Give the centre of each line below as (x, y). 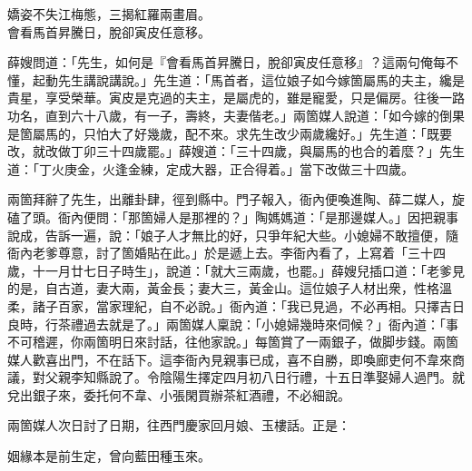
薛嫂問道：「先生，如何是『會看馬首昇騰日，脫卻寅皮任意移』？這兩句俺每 (226, 62)
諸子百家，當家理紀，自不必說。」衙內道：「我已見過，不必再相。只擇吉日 (248, 305)
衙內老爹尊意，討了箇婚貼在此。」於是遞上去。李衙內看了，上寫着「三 (214, 253)
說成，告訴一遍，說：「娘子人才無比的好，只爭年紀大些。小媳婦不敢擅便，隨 (233, 235)
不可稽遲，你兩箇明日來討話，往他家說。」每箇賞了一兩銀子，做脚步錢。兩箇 (233, 342)
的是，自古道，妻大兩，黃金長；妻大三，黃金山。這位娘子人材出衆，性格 (223, 288)
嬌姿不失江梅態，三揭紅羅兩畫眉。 (109, 14)
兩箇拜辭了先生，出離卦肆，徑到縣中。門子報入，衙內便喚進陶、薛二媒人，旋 (236, 199)
